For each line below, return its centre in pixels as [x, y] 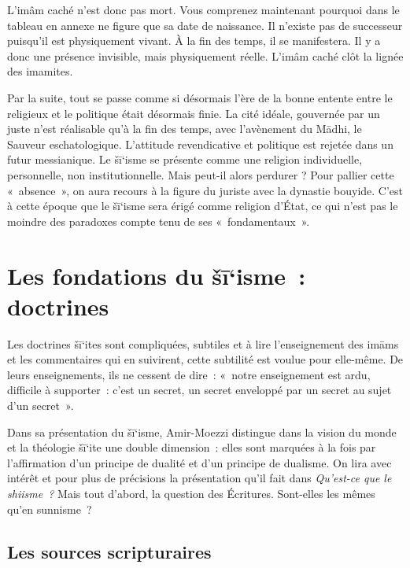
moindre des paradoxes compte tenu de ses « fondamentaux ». [159, 221]
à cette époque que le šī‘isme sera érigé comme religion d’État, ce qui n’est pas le [203, 206]
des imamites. [40, 71]
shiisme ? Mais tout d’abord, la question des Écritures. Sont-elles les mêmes [191, 493]
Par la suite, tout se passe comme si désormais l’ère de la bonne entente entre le [200, 97]
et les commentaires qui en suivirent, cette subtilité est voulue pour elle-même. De [205, 359]
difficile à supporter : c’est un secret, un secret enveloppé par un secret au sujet [199, 390]
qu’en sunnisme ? [50, 509]
